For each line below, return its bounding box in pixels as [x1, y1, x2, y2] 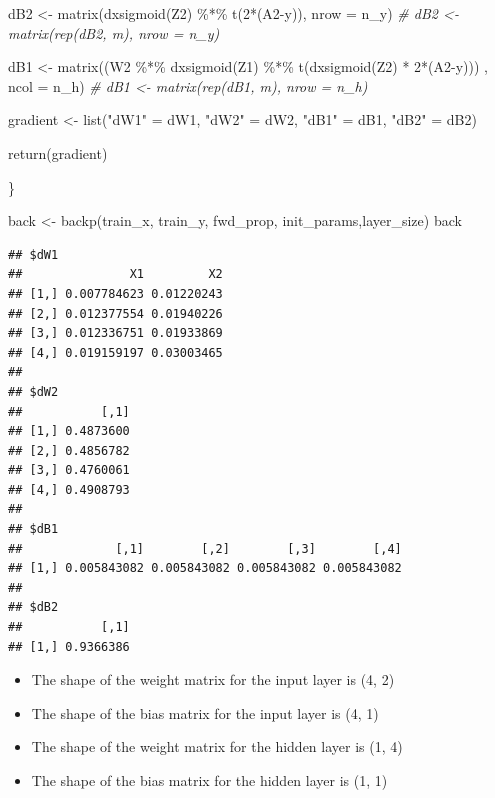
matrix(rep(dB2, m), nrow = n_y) [8, 22, 220, 43]
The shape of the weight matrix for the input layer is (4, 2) [31, 669, 395, 690]
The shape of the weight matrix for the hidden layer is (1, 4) [31, 736, 403, 757]
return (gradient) [8, 142, 108, 163]
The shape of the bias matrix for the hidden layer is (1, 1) [31, 770, 388, 790]
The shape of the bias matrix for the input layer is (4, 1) [31, 702, 379, 723]
